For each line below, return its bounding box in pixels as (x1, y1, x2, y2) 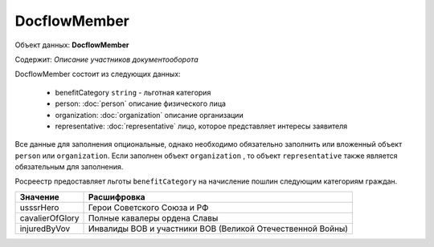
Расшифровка (88, 191, 145, 202)
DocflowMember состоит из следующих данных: (14, 69, 181, 79)
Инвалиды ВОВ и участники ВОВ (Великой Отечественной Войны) (88, 223, 349, 234)
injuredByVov (19, 223, 71, 234)
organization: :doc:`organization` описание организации (55, 110, 244, 119)
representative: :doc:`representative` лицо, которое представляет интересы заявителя (55, 121, 348, 131)
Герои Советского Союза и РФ (88, 201, 209, 213)
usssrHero (19, 201, 59, 213)
